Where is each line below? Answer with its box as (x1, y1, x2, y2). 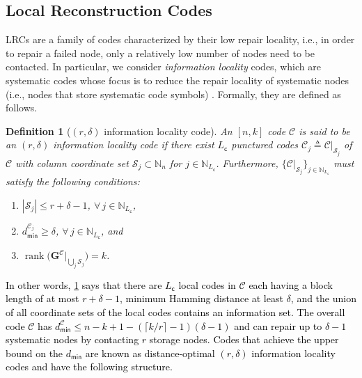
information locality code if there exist (53, 137, 214, 152)
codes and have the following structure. (6, 359, 173, 374)
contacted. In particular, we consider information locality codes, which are (6, 59, 321, 74)
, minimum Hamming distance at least (119, 291, 283, 306)
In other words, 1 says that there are (6, 277, 162, 292)
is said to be (299, 123, 350, 138)
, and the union (290, 291, 356, 306)
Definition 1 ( (6, 123, 71, 138)
